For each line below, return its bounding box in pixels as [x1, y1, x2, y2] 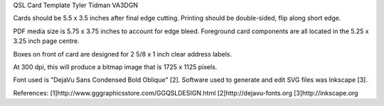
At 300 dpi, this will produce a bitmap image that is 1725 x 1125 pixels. [13, 62, 218, 71]
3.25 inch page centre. [13, 37, 80, 45]
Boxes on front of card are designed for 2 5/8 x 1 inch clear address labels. [13, 49, 233, 58]
